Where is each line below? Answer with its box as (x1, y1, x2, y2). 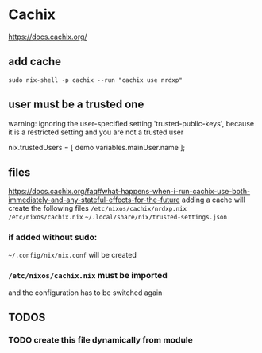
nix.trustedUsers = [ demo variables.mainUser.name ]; (8, 142, 186, 152)
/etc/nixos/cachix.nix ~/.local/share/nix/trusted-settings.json (8, 213, 228, 222)
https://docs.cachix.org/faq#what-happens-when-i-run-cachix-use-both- (8, 187, 251, 196)
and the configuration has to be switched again (8, 288, 163, 297)
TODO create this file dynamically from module (8, 335, 193, 346)
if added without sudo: (8, 232, 98, 243)
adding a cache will (181, 195, 245, 204)
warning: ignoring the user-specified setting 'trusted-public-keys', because (8, 118, 255, 128)
